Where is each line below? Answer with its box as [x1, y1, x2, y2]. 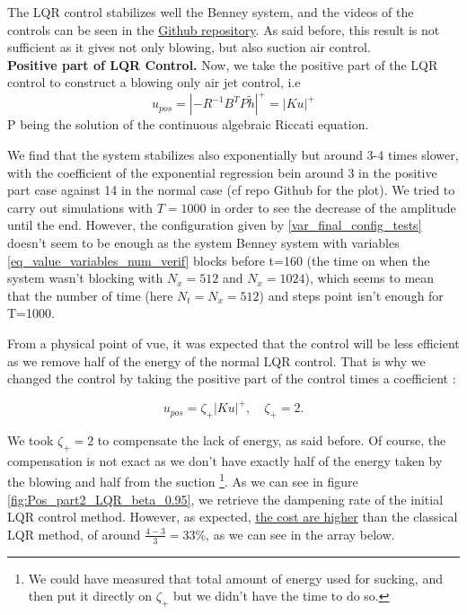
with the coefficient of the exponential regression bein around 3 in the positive [7, 163, 437, 181]
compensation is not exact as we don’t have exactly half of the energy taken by [7, 451, 443, 470]
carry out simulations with [7, 198, 154, 216]
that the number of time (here [7, 286, 173, 304]
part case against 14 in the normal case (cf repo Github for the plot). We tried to [7, 180, 455, 199]
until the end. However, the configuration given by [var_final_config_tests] [7, 215, 422, 234]
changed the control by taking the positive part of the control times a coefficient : [7, 369, 456, 388]
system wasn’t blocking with [7, 268, 163, 287]
